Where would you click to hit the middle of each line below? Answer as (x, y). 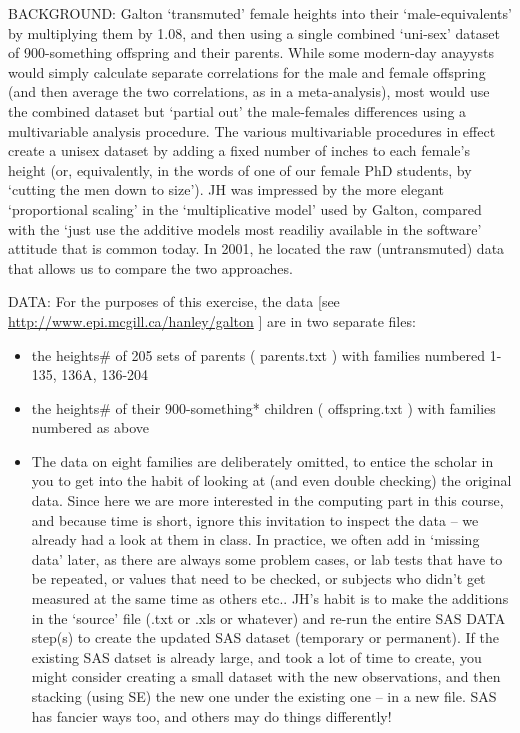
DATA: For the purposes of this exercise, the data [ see (174, 301)
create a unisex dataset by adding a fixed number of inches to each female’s (239, 150)
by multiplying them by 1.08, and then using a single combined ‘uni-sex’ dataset (254, 32)
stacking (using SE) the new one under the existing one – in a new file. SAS (264, 696)
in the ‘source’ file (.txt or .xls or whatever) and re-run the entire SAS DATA (268, 617)
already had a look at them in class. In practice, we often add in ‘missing (255, 539)
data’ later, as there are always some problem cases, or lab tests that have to (267, 558)
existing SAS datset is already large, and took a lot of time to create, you (256, 656)
